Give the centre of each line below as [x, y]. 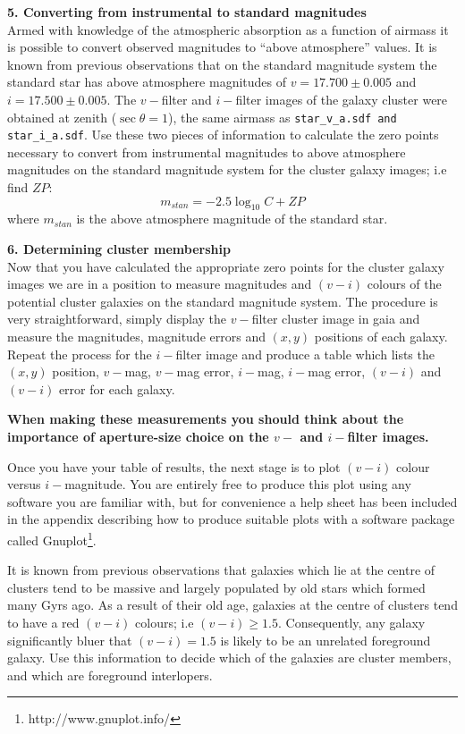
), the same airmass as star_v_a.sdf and [283, 117]
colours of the [404, 284]
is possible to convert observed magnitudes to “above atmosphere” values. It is [222, 47]
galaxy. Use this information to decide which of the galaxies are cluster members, [229, 658]
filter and [186, 99]
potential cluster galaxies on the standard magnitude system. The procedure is [223, 301]
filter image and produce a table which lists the [305, 354]
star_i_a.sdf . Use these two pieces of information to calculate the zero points [223, 135]
